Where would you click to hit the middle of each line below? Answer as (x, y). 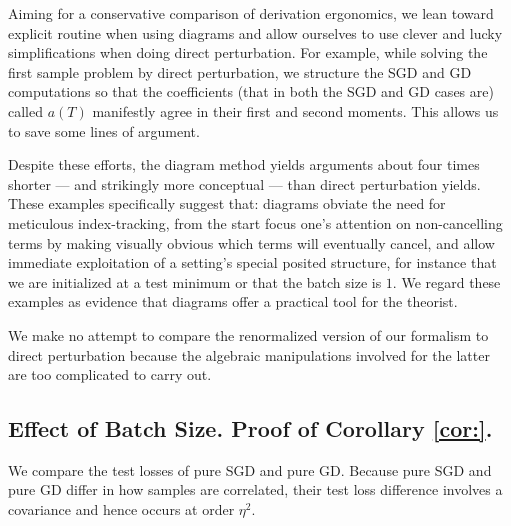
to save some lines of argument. (104, 130)
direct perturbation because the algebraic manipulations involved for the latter (249, 354)
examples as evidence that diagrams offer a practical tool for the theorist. (233, 301)
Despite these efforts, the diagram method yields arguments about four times (244, 164)
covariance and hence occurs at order (121, 509)
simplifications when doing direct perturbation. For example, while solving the (248, 52)
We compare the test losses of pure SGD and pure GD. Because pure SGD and (250, 469)
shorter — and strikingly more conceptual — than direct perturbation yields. (244, 183)
